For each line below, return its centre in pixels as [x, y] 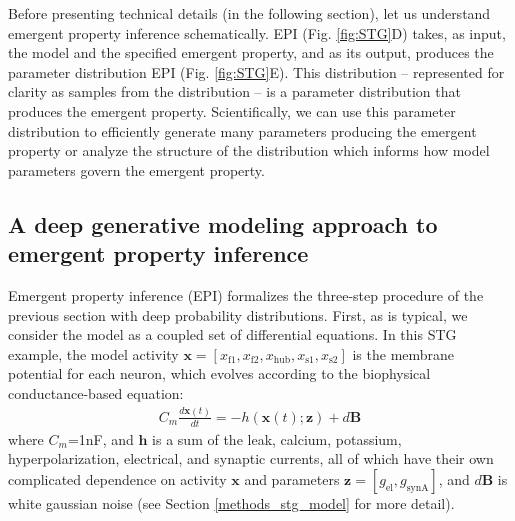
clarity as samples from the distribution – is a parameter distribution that [234, 91]
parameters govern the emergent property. [136, 169]
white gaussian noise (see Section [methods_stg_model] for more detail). [231, 502]
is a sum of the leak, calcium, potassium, [277, 438]
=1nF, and [100, 438]
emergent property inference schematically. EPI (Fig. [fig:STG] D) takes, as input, [257, 32]
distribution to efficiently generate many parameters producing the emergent [242, 130]
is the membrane [403, 353]
